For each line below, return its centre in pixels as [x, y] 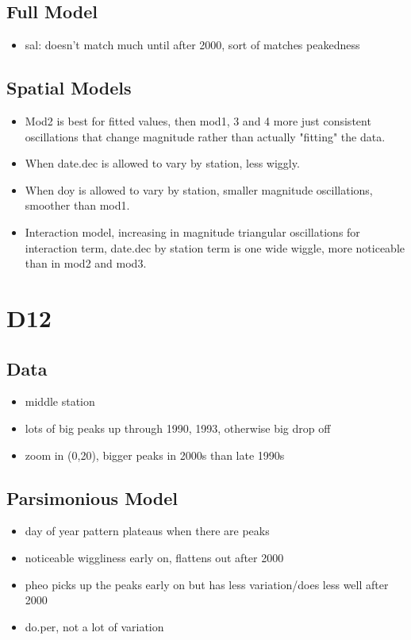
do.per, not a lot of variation [94, 626]
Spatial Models [69, 88]
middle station [60, 401]
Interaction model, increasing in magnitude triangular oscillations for [192, 231]
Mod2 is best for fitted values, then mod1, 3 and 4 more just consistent [198, 121]
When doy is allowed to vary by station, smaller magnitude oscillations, [199, 189]
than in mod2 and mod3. [86, 263]
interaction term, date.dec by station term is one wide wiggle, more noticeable [215, 247]
